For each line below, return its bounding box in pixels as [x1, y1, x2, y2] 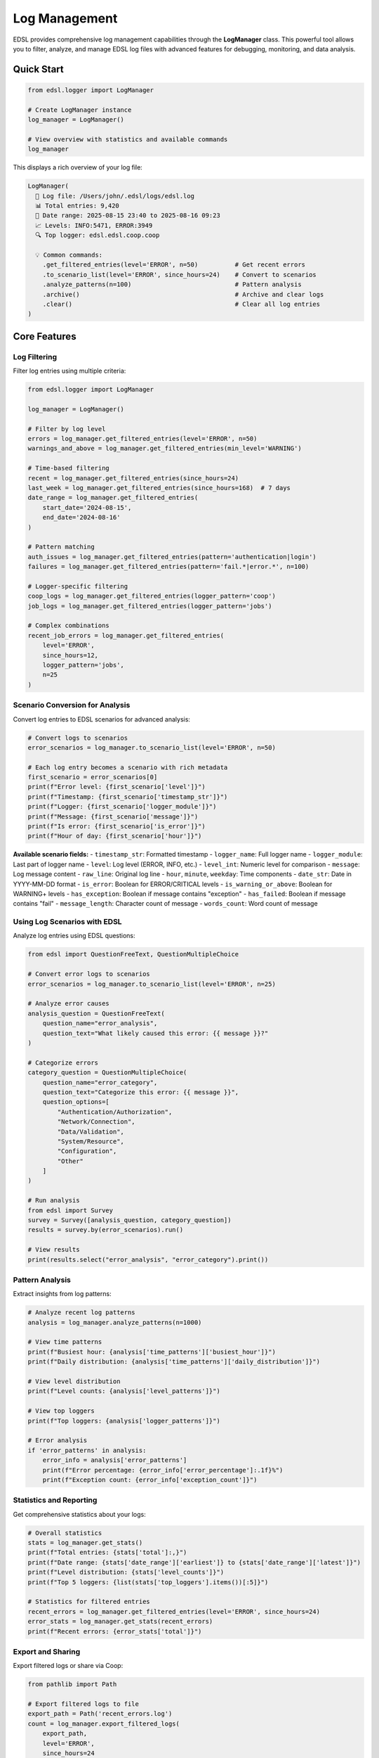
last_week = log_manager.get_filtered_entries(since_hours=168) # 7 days [27, 484, 291, 492]
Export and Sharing [13, 1646, 81, 1656]
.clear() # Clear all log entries [42, 300, 321, 308]
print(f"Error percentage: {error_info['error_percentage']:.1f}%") [42, 1466, 284, 1474]
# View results [27, 1245, 80, 1254]
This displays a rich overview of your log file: [13, 163, 143, 172]
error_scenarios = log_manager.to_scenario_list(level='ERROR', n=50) [27, 743, 277, 752]
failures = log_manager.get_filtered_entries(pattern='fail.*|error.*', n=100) [27, 563, 310, 571]
